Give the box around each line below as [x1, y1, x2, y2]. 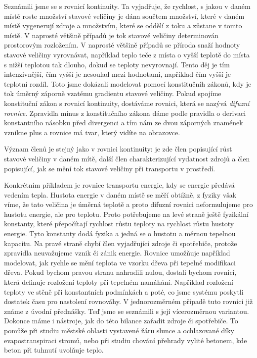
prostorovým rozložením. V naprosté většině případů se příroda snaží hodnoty [4, 40, 240, 50]
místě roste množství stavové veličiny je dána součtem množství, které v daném [4, 10, 245, 21]
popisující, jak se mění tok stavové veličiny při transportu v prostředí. [4, 163, 215, 173]
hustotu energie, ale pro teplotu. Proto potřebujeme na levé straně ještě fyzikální [4, 208, 249, 219]
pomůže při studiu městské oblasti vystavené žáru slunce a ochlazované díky [4, 325, 235, 335]
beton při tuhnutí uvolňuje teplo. [4, 345, 104, 355]
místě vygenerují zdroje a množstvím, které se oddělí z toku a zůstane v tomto [4, 20, 242, 31]
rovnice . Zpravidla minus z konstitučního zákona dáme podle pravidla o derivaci [4, 107, 246, 118]
